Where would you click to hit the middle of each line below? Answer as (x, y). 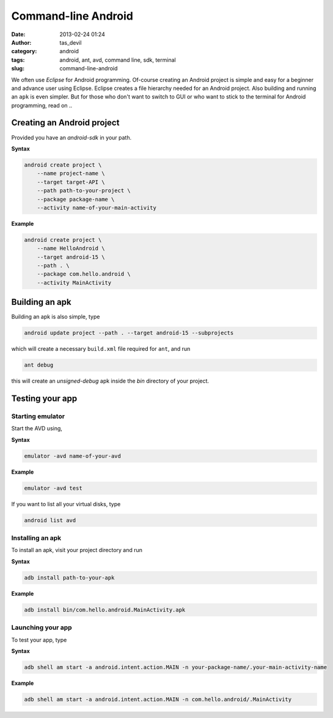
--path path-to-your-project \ (84, 191)
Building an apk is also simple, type (56, 317)
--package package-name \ (76, 199)
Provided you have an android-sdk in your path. (71, 137)
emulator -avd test (53, 488)
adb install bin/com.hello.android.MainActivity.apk (105, 610)
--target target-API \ (71, 182)
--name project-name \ (71, 174)
